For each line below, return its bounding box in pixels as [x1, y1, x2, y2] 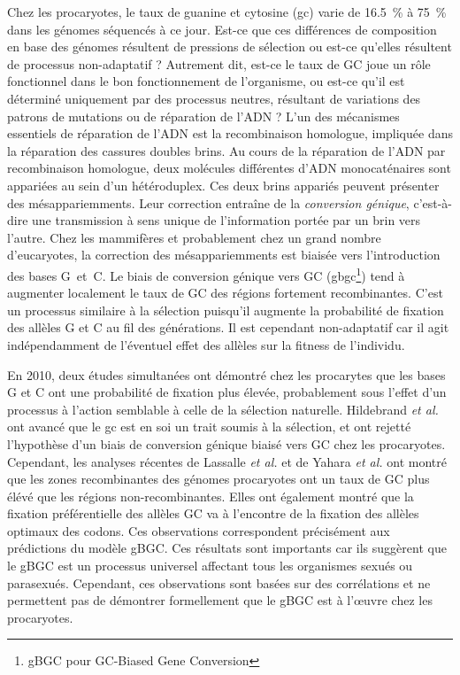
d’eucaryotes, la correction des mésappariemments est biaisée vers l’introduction [7, 245, 441, 264]
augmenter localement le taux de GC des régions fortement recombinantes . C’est [7, 283, 443, 302]
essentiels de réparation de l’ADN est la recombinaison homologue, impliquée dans [7, 124, 453, 143]
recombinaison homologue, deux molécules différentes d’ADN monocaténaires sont [7, 159, 451, 177]
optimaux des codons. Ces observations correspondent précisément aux [7, 521, 390, 539]
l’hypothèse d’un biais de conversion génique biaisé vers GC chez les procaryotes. [7, 434, 446, 453]
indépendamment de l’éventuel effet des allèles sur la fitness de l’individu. [7, 335, 405, 353]
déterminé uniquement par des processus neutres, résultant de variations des [7, 89, 421, 107]
